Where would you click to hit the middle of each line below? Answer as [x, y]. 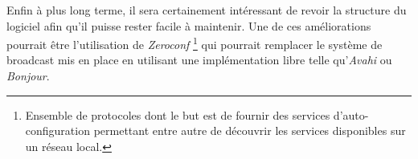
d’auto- [351, 114]
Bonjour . [28, 76]
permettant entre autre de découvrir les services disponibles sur [250, 130]
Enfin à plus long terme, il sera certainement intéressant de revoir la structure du [207, 10]
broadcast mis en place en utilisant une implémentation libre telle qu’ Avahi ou [199, 60]
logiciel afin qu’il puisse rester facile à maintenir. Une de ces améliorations [189, 25]
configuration [57, 130]
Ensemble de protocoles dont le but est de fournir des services [178, 114]
